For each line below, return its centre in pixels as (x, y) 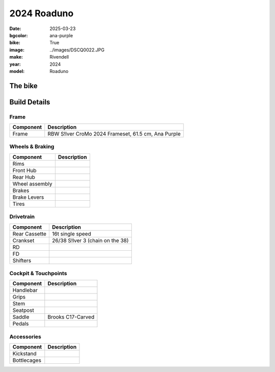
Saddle (21, 317)
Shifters (22, 260)
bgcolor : (19, 35)
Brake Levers (28, 197)
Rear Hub (24, 177)
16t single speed (71, 233)
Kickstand (24, 354)
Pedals (21, 324)
